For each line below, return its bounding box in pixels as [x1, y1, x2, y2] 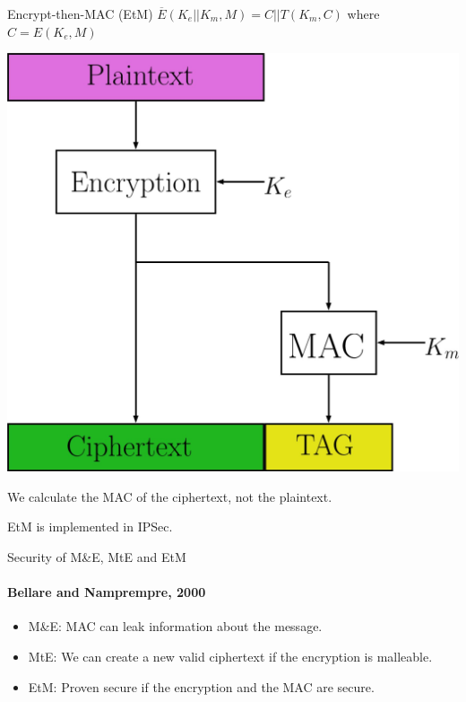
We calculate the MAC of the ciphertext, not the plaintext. [7, 487, 332, 505]
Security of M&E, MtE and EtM [7, 548, 186, 566]
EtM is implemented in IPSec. [7, 517, 173, 536]
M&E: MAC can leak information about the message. [28, 617, 323, 636]
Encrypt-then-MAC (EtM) [7, 4, 153, 22]
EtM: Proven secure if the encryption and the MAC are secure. [28, 677, 375, 696]
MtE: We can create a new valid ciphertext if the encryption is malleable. [28, 647, 433, 666]
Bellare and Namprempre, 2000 [7, 583, 206, 601]
